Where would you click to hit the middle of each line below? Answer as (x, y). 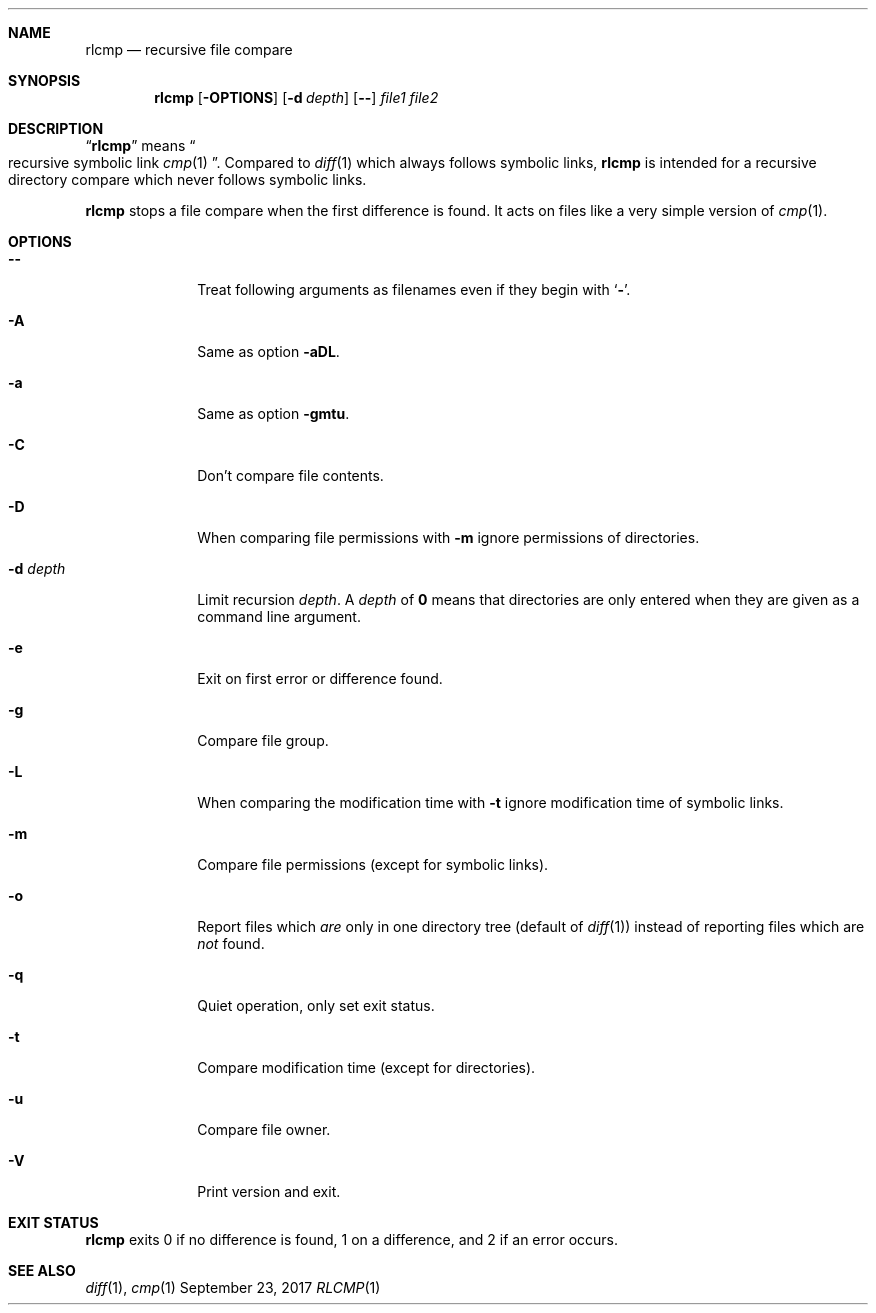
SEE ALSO (42, 1270)
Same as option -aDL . (268, 351)
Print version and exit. (269, 1191)
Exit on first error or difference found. (320, 678)
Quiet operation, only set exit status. (316, 1005)
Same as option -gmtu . (273, 413)
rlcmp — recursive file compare (189, 49)
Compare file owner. (264, 1129)
